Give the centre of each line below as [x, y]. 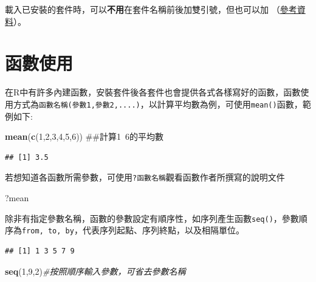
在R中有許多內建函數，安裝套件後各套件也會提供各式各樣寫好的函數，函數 [153, 92]
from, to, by [48, 231]
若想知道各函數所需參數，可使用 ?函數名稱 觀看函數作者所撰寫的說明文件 [145, 177]
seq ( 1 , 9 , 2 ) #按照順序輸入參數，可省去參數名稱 [95, 271]
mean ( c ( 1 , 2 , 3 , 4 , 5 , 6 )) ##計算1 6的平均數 [84, 136]
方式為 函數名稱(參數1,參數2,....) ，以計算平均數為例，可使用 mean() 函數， [158, 104]
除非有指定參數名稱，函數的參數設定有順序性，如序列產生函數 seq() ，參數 [152, 218]
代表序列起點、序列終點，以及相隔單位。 [163, 230]
